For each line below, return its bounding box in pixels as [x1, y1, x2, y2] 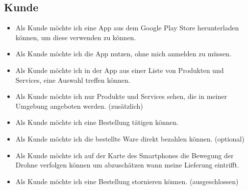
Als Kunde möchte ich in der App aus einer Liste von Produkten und [15, 65, 224, 75]
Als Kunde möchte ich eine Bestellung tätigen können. [15, 117, 179, 127]
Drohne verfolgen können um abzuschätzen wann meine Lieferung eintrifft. [15, 160, 239, 170]
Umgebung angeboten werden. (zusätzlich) [15, 100, 143, 111]
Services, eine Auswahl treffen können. [15, 74, 130, 85]
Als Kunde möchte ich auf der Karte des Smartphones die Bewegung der [15, 150, 234, 160]
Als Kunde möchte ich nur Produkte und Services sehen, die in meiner [15, 91, 227, 101]
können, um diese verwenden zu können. [15, 32, 136, 42]
